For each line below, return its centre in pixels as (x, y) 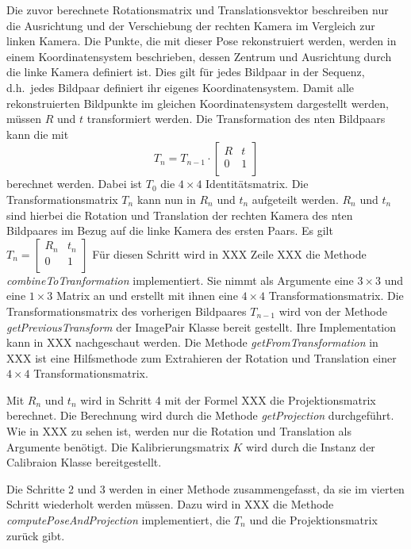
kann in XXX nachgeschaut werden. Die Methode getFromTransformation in (192, 342)
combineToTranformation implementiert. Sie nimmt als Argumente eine (180, 280)
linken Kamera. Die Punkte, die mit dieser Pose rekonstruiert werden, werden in (202, 41)
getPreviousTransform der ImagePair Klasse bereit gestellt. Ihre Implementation (202, 326)
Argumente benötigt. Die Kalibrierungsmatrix (118, 446)
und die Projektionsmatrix (313, 520)
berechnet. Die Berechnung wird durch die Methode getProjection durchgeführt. (200, 415)
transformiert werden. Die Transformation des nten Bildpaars (236, 119)
